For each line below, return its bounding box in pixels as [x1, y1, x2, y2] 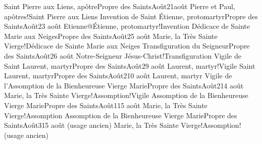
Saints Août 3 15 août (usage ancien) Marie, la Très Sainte [4, 120, 179, 130]
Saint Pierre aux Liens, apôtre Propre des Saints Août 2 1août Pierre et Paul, [4, 1, 235, 11]
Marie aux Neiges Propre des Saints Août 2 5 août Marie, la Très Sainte [4, 30, 218, 41]
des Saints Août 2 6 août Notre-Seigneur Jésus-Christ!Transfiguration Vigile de [4, 50, 241, 61]
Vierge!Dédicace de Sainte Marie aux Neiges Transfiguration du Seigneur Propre [4, 40, 250, 51]
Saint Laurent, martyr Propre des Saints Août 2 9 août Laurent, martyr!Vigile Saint [4, 60, 255, 71]
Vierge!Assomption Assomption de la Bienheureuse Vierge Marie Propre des [4, 110, 237, 120]
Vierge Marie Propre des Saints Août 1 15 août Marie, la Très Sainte [4, 100, 207, 110]
